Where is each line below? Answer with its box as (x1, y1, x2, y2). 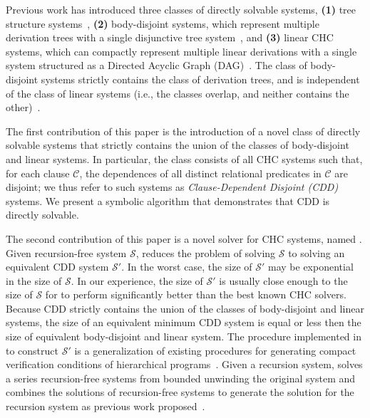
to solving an (288, 245, 345, 260)
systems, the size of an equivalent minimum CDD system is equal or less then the (6, 315, 361, 330)
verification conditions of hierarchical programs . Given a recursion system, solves (6, 357, 363, 372)
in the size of (6, 273, 62, 288)
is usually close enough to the (219, 273, 348, 288)
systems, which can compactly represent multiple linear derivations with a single (6, 43, 357, 58)
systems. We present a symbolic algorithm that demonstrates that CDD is (6, 193, 330, 208)
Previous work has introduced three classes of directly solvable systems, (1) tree (6, 2, 356, 16)
